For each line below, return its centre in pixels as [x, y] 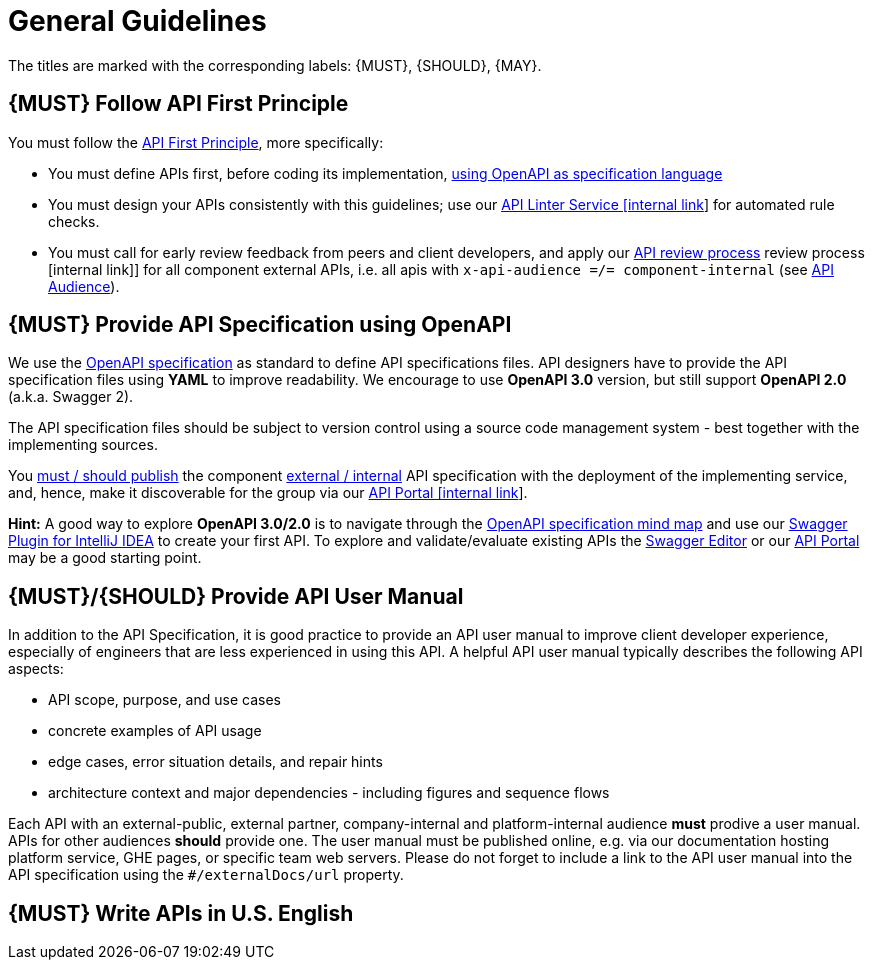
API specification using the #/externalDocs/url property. [206, 875]
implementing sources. [83, 445]
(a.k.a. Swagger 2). [71, 397]
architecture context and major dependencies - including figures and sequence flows [329, 793]
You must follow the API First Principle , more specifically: [196, 142]
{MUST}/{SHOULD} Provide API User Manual [236, 596]
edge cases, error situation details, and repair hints [215, 762]
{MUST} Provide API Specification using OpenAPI [260, 325]
